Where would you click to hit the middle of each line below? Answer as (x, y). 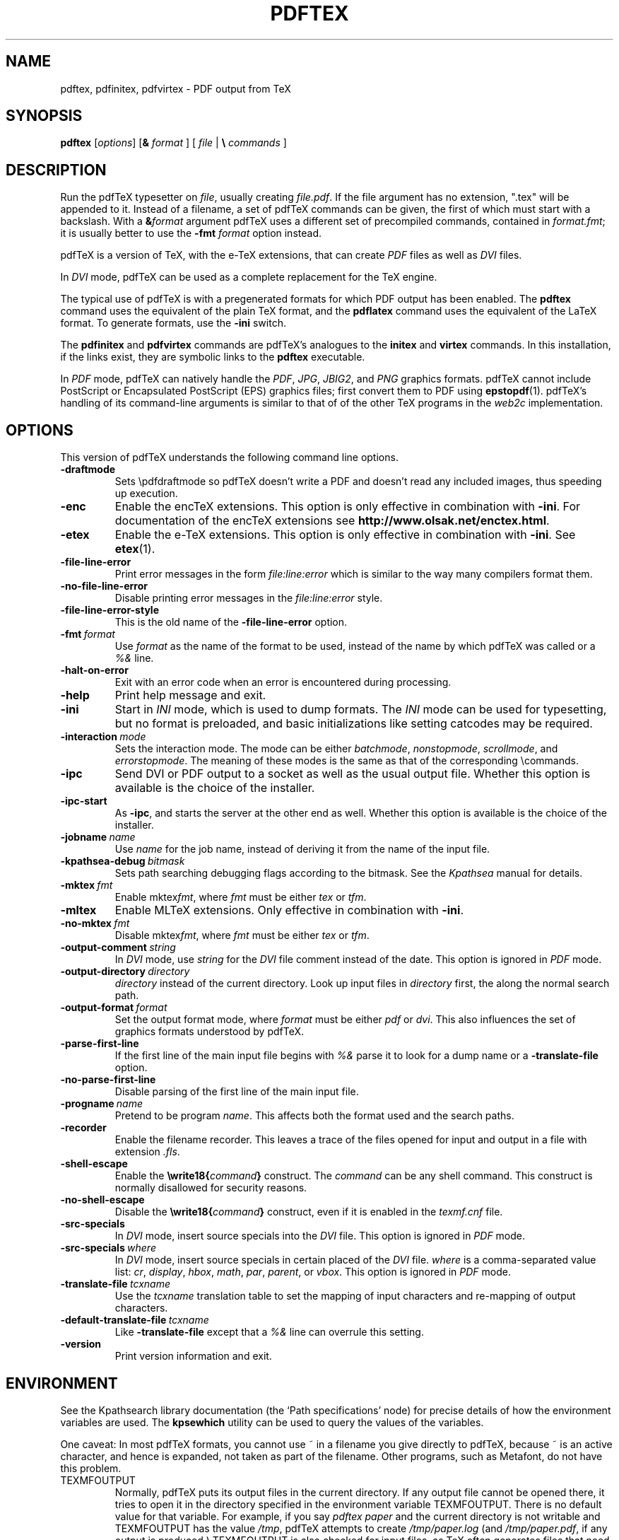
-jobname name (98, 837)
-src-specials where (108, 1248)
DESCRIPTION (56, 170)
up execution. (146, 494)
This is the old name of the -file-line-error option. (231, 622)
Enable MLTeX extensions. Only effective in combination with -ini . (289, 910)
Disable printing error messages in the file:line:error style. (249, 598)
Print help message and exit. (190, 695)
